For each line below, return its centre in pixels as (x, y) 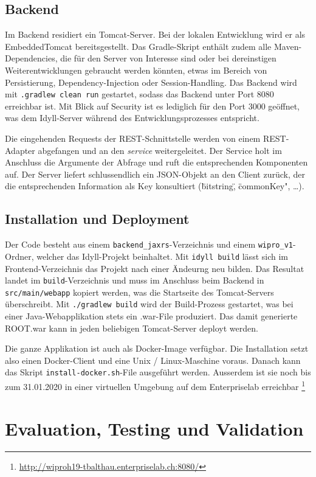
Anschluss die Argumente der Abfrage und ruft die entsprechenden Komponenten (156, 162)
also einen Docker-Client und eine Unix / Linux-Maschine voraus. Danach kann (153, 360)
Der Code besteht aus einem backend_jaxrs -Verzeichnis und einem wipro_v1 (149, 244)
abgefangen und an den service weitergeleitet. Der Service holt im (160, 150)
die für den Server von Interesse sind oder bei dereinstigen (168, 58)
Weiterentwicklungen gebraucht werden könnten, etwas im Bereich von (136, 70)
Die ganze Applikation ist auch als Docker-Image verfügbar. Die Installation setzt (157, 348)
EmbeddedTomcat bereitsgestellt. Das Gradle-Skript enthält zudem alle (138, 46)
